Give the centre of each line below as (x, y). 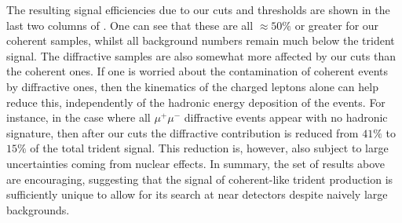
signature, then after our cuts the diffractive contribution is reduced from (183, 132)
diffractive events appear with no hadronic (286, 117)
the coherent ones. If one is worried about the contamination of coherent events (197, 71)
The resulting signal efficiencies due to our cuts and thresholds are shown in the (198, 9)
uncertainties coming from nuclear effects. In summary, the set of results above (196, 163)
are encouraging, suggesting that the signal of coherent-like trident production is (200, 179)
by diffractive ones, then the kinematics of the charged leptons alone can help (192, 86)
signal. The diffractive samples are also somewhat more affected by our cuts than (201, 55)
